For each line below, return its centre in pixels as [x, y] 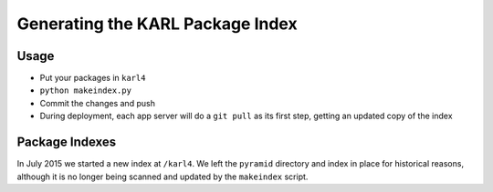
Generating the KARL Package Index [157, 24]
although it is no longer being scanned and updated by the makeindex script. [163, 177]
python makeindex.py [86, 91]
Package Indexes [67, 142]
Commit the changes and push [97, 103]
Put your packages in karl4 [93, 78]
